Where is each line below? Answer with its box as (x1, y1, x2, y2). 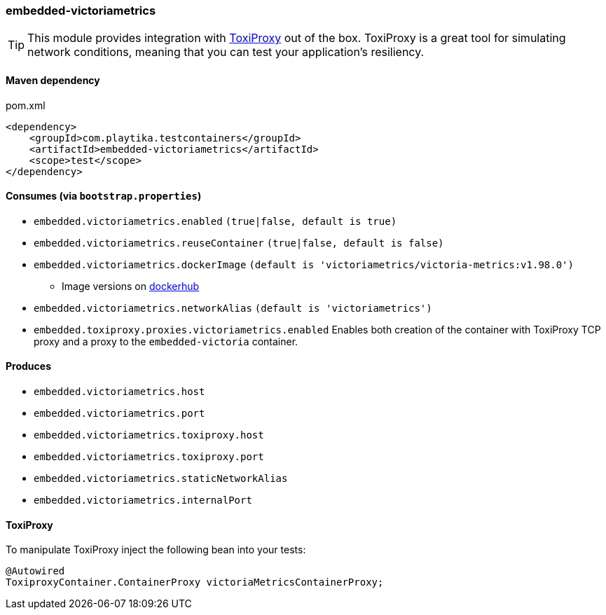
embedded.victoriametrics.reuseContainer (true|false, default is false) (34, 237, 444, 249)
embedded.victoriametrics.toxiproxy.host (34, 429, 264, 441)
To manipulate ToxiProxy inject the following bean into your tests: (6, 544, 306, 556)
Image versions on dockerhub (62, 279, 200, 292)
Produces (6, 360, 51, 373)
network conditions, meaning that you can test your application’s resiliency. (27, 45, 425, 60)
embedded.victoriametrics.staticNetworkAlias (34, 473, 288, 485)
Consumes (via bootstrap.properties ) (6, 190, 202, 202)
